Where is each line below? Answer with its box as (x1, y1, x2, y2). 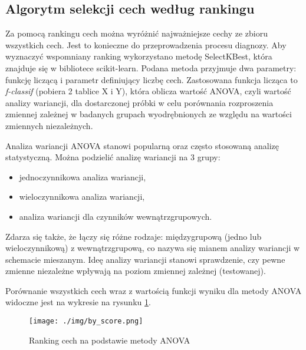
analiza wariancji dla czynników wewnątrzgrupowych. (19, 210, 212, 222)
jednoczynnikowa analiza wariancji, (19, 170, 146, 183)
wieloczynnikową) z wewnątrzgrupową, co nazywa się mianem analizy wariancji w (5, 242, 300, 254)
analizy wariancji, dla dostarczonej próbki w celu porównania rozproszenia (5, 96, 274, 108)
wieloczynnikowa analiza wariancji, (19, 190, 145, 203)
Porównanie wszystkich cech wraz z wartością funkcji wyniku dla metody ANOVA (5, 284, 302, 296)
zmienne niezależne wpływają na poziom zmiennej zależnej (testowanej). (5, 265, 266, 277)
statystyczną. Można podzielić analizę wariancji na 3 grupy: (5, 151, 221, 163)
